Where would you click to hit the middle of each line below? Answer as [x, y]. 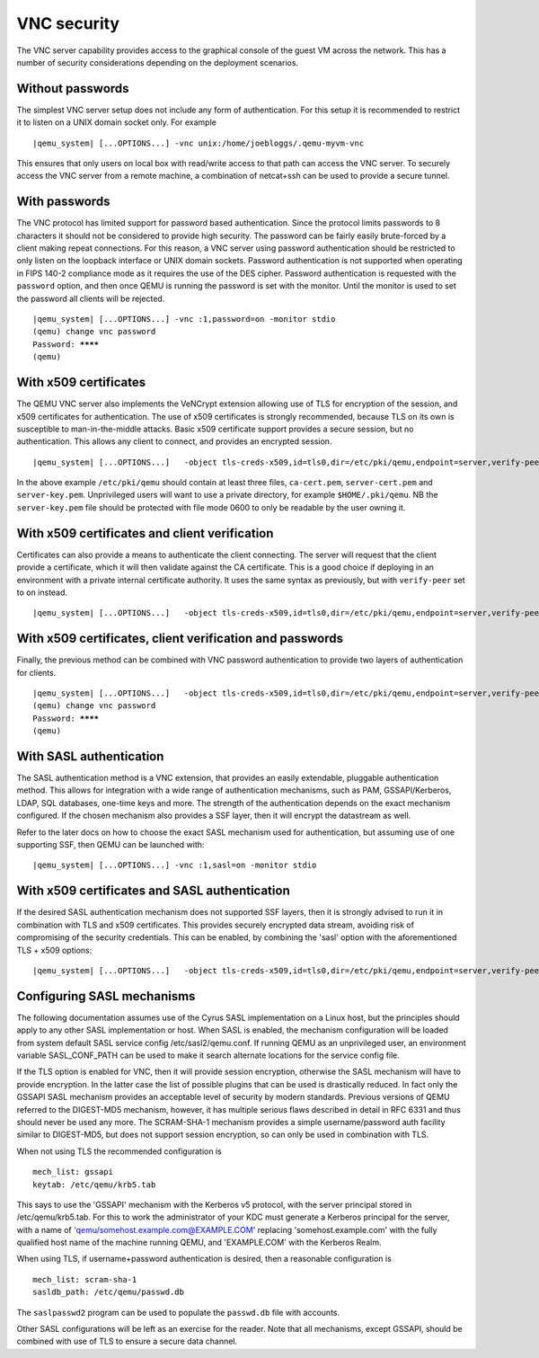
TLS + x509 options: [54, 950]
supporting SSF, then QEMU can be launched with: [110, 845]
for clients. [36, 672]
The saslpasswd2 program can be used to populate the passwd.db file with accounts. [178, 1312]
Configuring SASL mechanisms [106, 996]
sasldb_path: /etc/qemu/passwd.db [108, 1292]
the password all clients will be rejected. [91, 298]
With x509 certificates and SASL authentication [154, 891]
